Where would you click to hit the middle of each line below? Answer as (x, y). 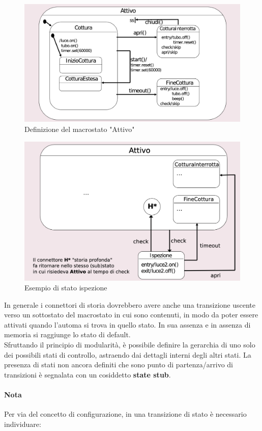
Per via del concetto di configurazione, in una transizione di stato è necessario (125, 414)
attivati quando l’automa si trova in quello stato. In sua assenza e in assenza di (127, 324)
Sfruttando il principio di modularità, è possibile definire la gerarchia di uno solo (130, 345)
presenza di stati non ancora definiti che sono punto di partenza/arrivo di (119, 365)
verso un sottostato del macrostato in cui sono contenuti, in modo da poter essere (131, 315)
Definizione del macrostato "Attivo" (80, 129)
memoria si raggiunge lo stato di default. (67, 334)
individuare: (23, 424)
